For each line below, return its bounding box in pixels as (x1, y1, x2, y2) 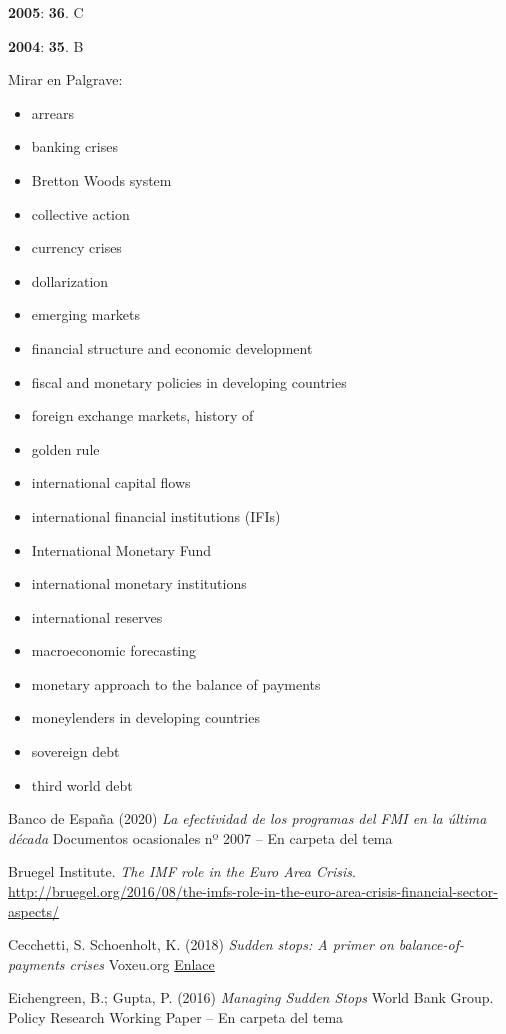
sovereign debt (31, 741, 120, 762)
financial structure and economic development (31, 337, 313, 358)
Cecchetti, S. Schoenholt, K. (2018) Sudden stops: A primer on (8, 934, 394, 955)
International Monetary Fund (31, 539, 212, 560)
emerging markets (31, 304, 141, 325)
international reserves (31, 606, 163, 627)
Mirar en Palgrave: (8, 69, 123, 90)
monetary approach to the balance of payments (31, 673, 321, 694)
